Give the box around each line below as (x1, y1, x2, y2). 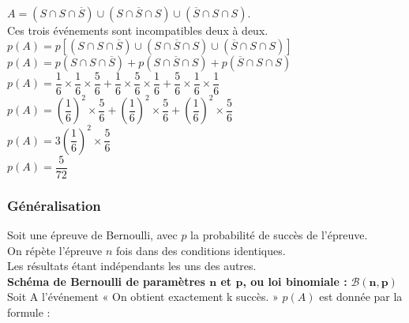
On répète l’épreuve (7, 242, 103, 258)
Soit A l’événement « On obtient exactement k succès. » (7, 288, 279, 305)
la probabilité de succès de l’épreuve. (190, 226, 368, 242)
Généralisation (7, 195, 101, 215)
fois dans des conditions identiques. (115, 242, 286, 258)
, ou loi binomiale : (242, 272, 347, 289)
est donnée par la (319, 288, 403, 305)
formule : (7, 303, 51, 320)
